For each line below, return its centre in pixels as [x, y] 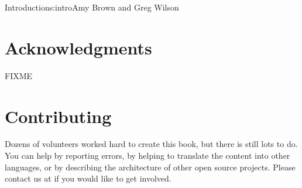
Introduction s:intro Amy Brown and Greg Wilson [92, 7]
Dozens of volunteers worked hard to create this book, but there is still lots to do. [151, 144]
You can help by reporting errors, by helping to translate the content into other [147, 155]
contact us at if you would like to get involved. [88, 178]
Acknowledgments [78, 47]
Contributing [58, 116]
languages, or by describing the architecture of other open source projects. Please [150, 167]
